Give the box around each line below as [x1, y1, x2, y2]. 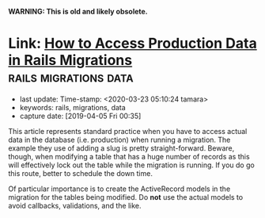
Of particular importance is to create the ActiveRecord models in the [8, 184, 231, 193]
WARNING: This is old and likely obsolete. [8, 7, 148, 16]
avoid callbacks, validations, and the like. [8, 201, 142, 210]
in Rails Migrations [8, 52, 133, 70]
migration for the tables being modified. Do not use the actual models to [8, 192, 244, 201]
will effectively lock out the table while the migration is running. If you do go [8, 160, 255, 170]
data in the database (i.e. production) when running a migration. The [8, 135, 231, 144]
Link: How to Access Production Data [8, 35, 257, 52]
